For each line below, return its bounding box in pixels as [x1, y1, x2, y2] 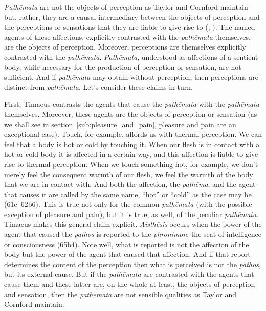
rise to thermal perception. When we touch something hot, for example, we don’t [4, 158, 258, 169]
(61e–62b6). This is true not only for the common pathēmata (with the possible [4, 199, 252, 209]
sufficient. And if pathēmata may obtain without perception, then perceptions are [4, 71, 258, 82]
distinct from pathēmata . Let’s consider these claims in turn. [4, 81, 193, 92]
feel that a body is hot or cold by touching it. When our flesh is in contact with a [4, 138, 260, 149]
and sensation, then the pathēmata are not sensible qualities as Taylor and [4, 289, 237, 299]
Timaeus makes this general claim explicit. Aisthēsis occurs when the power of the [4, 219, 262, 229]
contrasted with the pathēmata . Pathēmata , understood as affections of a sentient [4, 51, 258, 62]
